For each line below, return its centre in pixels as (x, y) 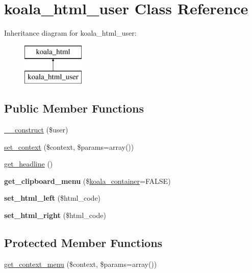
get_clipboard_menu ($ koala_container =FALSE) (87, 181)
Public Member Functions (74, 108)
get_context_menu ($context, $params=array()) (81, 264)
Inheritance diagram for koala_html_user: (70, 33)
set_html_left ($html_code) (53, 198)
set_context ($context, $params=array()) (69, 146)
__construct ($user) (36, 130)
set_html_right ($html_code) (55, 215)
